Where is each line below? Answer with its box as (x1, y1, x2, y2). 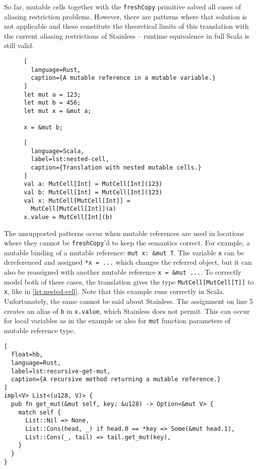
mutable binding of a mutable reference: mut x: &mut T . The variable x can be (4, 247, 244, 257)
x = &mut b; (24, 124, 63, 131)
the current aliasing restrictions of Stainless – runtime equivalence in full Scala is (4, 30, 250, 41)
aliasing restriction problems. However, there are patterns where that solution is (4, 11, 247, 21)
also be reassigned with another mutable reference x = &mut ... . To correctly (4, 267, 242, 277)
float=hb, (11, 351, 43, 358)
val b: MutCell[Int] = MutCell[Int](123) (24, 188, 163, 196)
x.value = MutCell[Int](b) (24, 213, 113, 221)
